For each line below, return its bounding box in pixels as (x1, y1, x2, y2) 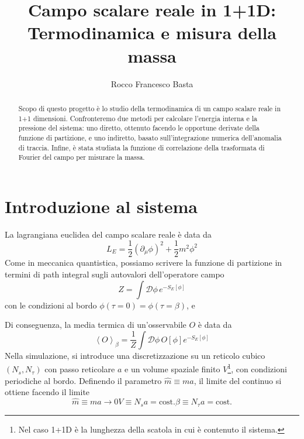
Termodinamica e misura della (27, 20, 277, 44)
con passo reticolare (44, 363, 115, 375)
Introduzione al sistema (5, 194, 198, 218)
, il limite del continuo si (194, 374, 282, 386)
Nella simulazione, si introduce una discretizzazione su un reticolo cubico (5, 349, 265, 361)
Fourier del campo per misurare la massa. (18, 152, 145, 162)
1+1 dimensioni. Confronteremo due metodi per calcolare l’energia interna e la (18, 113, 257, 123)
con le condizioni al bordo (5, 299, 97, 311)
